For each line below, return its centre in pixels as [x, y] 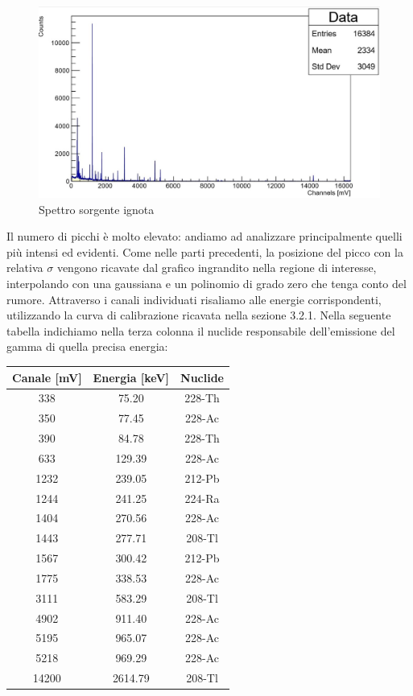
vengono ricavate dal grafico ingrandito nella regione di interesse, [217, 268]
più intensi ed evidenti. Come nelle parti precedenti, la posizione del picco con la [205, 251]
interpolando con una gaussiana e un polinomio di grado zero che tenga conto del [206, 284]
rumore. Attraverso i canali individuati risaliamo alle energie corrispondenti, [194, 299]
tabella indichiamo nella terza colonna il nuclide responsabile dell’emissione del [201, 330]
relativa [25, 268]
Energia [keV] [131, 377]
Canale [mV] [47, 377]
